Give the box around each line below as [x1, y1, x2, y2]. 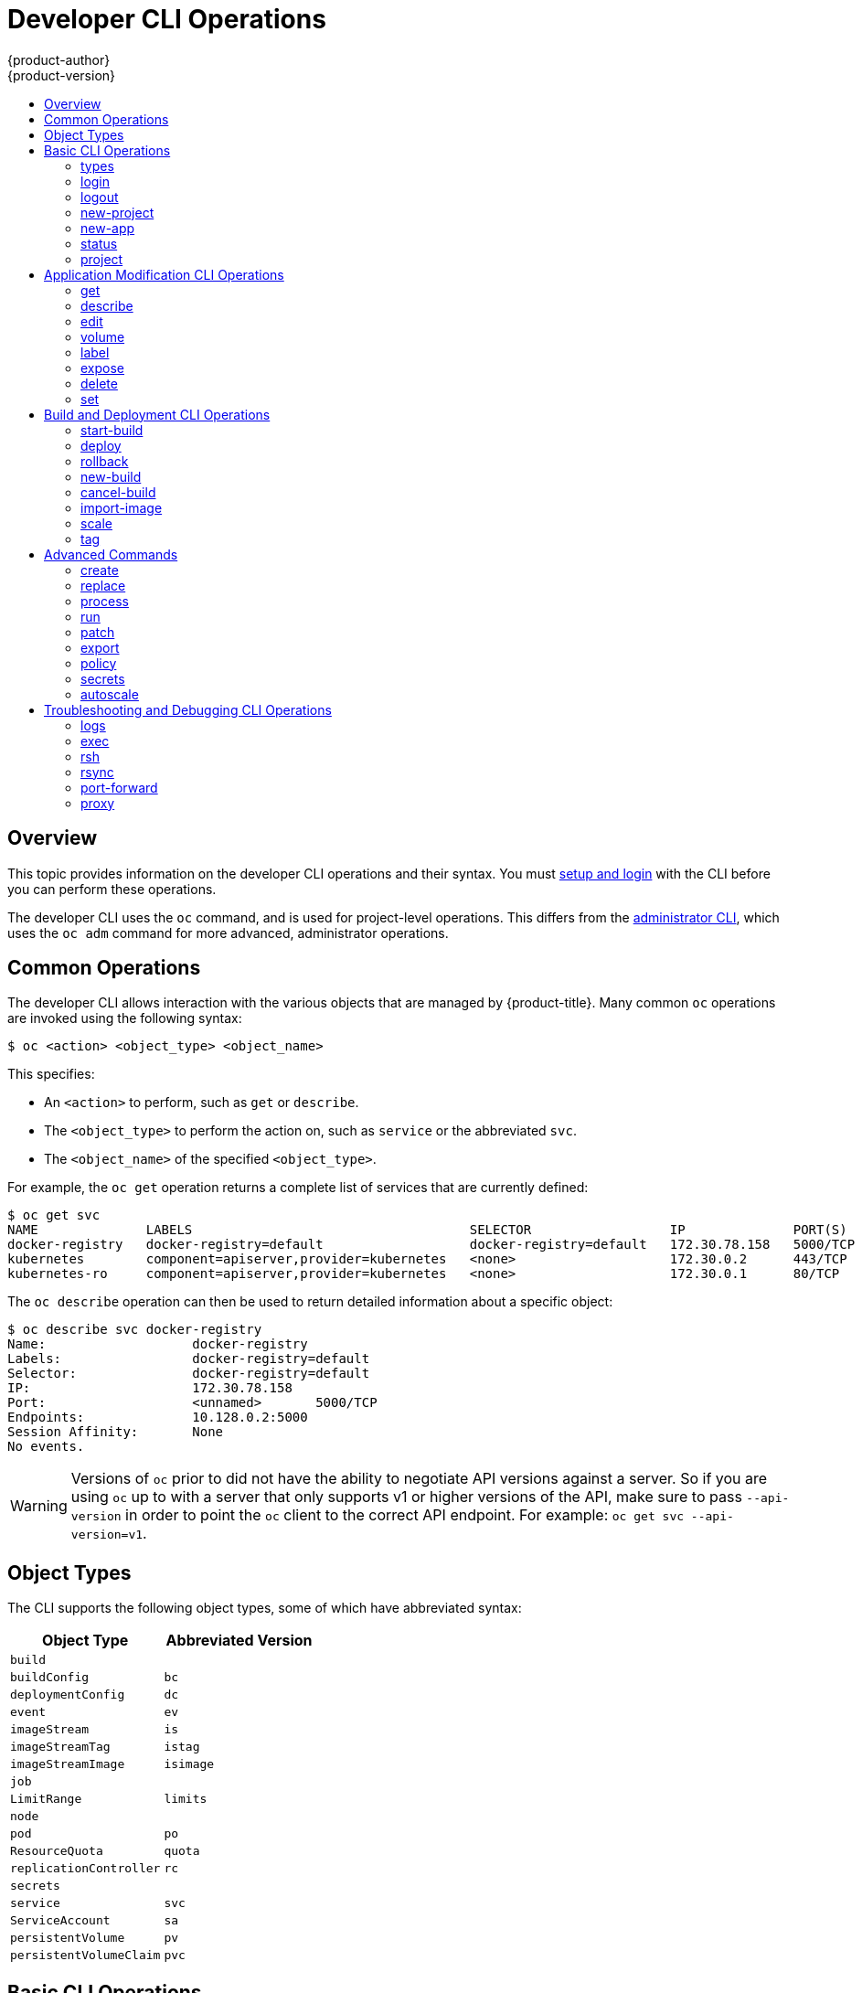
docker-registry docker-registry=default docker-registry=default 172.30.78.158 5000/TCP [7, 1237, 856, 1252]
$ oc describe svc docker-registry [7, 1322, 262, 1338]
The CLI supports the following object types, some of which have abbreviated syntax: [7, 1600, 522, 1616]
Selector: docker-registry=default [7, 1366, 370, 1381]
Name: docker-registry [7, 1337, 308, 1352]
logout [80, 188, 119, 205]
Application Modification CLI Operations [44, 266, 284, 282]
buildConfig [10, 1670, 90, 1685]
